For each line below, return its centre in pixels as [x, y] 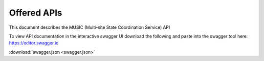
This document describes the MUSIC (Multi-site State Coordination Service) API [89, 27]
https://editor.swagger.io [34, 43]
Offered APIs [36, 13]
